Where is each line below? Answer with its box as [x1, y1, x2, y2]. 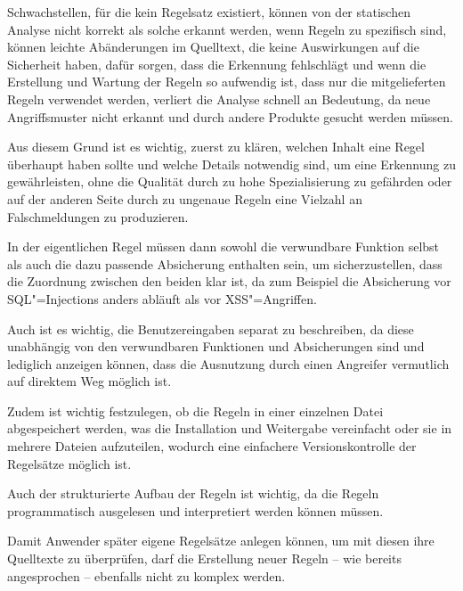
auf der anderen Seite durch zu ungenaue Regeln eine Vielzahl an [7, 189, 362, 208]
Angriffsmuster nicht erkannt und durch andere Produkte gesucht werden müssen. [7, 107, 453, 126]
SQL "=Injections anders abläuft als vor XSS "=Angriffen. [7, 289, 317, 308]
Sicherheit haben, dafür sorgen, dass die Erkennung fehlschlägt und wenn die [7, 54, 426, 73]
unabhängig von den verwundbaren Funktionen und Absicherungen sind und [7, 337, 425, 356]
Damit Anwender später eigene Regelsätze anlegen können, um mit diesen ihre [7, 531, 435, 550]
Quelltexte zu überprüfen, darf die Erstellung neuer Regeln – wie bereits [7, 549, 402, 568]
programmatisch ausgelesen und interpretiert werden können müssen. [7, 501, 384, 520]
